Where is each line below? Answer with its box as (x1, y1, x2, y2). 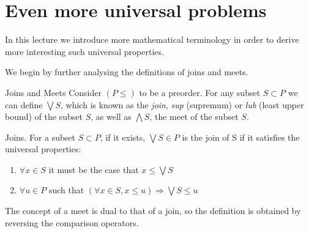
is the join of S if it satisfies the (182, 130, 300, 143)
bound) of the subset (5, 110, 83, 123)
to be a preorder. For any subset (139, 86, 261, 98)
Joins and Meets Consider (5, 86, 102, 98)
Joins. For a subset (5, 130, 75, 143)
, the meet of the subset (149, 110, 239, 123)
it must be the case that (48, 163, 139, 176)
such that (48, 183, 84, 196)
